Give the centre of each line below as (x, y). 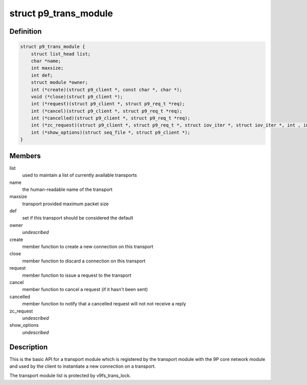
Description (29, 347)
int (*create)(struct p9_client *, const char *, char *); (107, 90)
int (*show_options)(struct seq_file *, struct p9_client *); (111, 132)
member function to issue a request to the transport (77, 275)
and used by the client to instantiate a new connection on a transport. (83, 366)
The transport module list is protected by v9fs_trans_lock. (70, 376)
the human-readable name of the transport (67, 189)
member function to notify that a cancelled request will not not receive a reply (104, 304)
